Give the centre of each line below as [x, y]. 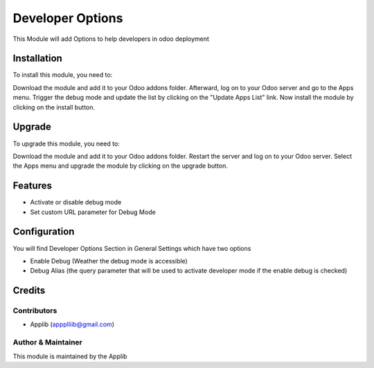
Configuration [44, 232]
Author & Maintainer [47, 342]
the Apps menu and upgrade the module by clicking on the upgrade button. [120, 166]
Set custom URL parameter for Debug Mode [93, 212]
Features [32, 186]
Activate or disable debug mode [76, 202]
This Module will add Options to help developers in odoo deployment [111, 39]
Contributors [35, 310]
